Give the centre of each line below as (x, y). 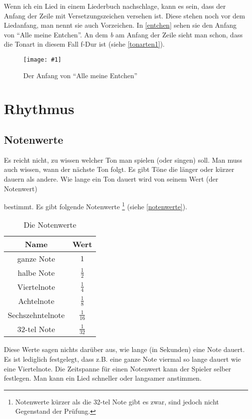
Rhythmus (39, 109)
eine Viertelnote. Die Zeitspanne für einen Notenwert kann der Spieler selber (118, 368)
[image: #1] (42, 59)
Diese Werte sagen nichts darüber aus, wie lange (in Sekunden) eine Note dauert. (124, 349)
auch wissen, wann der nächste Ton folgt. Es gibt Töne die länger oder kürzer (119, 169)
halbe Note (36, 273)
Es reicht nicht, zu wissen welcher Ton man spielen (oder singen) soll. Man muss (123, 159)
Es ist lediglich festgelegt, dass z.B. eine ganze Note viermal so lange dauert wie (122, 359)
